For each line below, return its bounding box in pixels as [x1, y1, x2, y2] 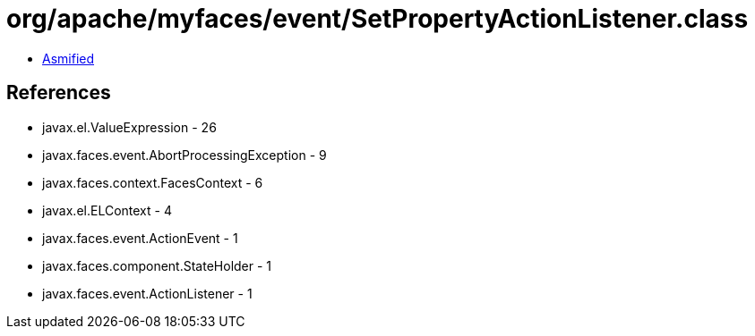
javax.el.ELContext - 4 [42, 202, 172, 218]
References [6, 81, 111, 105]
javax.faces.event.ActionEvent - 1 [42, 230, 238, 246]
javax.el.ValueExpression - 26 [42, 119, 217, 135]
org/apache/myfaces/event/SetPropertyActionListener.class [6, 4, 749, 34]
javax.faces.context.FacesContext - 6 [42, 174, 263, 190]
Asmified [42, 50, 95, 66]
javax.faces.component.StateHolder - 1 [42, 257, 272, 273]
